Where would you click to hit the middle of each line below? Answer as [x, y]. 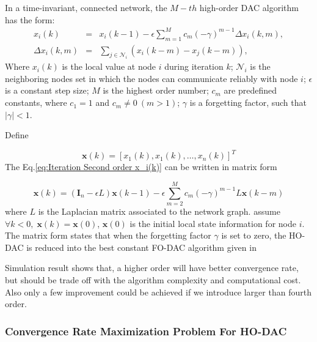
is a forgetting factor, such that [248, 102]
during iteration [194, 66]
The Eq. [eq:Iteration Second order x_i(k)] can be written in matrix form [141, 167]
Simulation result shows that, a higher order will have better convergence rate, [152, 268]
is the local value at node [109, 66]
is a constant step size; [47, 90]
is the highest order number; [156, 90]
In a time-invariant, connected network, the [86, 7]
